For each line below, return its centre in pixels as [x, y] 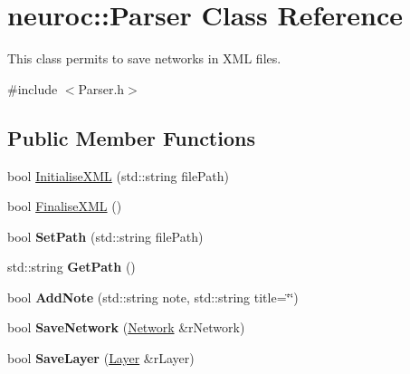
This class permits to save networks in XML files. [144, 58]
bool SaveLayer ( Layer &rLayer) [101, 358]
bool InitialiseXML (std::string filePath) [118, 175]
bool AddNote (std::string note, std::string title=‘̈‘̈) [153, 297]
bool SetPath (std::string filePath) [105, 236]
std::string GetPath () [72, 267]
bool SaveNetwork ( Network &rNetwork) [126, 327]
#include [33, 88]
